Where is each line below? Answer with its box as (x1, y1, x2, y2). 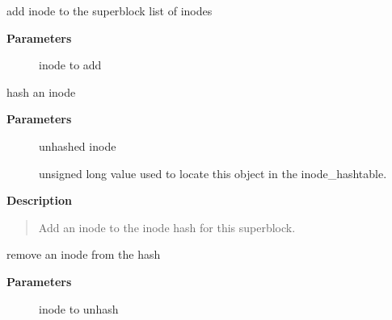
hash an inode (6, 83, 76, 100)
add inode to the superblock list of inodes (6, 2, 213, 19)
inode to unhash (39, 300, 119, 317)
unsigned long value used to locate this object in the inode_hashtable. (39, 164, 387, 181)
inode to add (39, 56, 102, 73)
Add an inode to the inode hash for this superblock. (38, 218, 296, 235)
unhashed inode (39, 137, 116, 154)
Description (6, 192, 73, 209)
